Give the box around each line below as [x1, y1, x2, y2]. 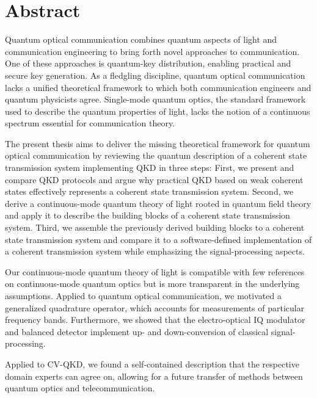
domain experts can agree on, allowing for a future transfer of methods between [5, 369, 303, 382]
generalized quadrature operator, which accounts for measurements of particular [5, 301, 305, 314]
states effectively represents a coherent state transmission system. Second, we [5, 185, 294, 198]
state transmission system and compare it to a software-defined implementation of [5, 233, 312, 245]
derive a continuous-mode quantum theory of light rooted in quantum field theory [5, 197, 312, 209]
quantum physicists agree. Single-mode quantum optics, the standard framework [5, 93, 306, 106]
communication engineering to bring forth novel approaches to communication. [5, 45, 300, 57]
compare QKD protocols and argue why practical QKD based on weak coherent [5, 173, 304, 186]
